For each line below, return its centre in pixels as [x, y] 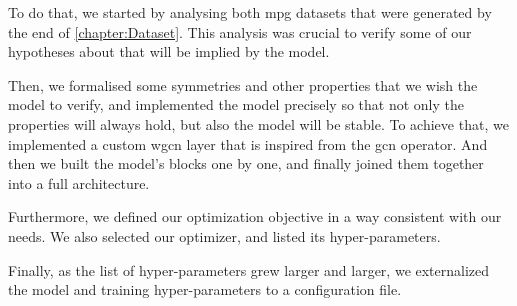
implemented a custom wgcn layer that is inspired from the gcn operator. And [248, 143]
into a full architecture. [79, 182]
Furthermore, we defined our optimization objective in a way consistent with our [255, 216]
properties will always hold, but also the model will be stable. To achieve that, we [258, 123]
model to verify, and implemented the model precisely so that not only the [236, 104]
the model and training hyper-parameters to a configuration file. [205, 289]
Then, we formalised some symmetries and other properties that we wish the [243, 84]
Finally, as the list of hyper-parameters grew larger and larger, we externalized [249, 269]
